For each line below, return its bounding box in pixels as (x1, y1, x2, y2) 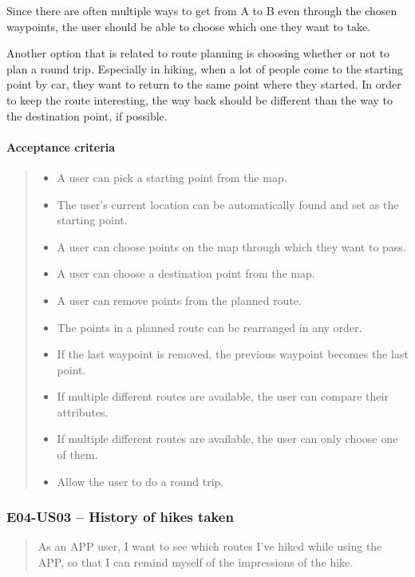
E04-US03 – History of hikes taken (6, 507, 234, 527)
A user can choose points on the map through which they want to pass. (57, 238, 406, 255)
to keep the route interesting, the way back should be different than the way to (6, 91, 393, 108)
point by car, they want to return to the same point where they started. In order (6, 76, 401, 93)
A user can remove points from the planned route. (57, 291, 302, 308)
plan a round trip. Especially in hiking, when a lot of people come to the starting (6, 60, 404, 77)
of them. (57, 446, 98, 463)
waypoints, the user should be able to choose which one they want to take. (6, 18, 371, 34)
